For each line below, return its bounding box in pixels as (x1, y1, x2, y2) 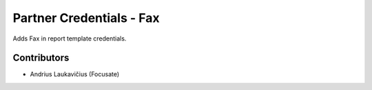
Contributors (12, 52, 70, 64)
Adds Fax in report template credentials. (12, 34, 127, 43)
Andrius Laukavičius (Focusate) (30, 70, 120, 78)
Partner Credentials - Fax (12, 10, 160, 25)
